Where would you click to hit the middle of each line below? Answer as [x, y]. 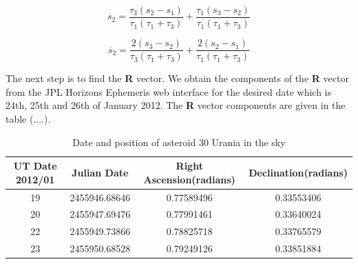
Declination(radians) [298, 172]
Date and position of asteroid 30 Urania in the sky [179, 142]
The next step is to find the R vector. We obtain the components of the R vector [177, 78]
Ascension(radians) [189, 179]
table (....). [28, 118]
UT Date [35, 166]
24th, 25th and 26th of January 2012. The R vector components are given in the [176, 105]
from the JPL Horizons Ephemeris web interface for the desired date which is [169, 91]
